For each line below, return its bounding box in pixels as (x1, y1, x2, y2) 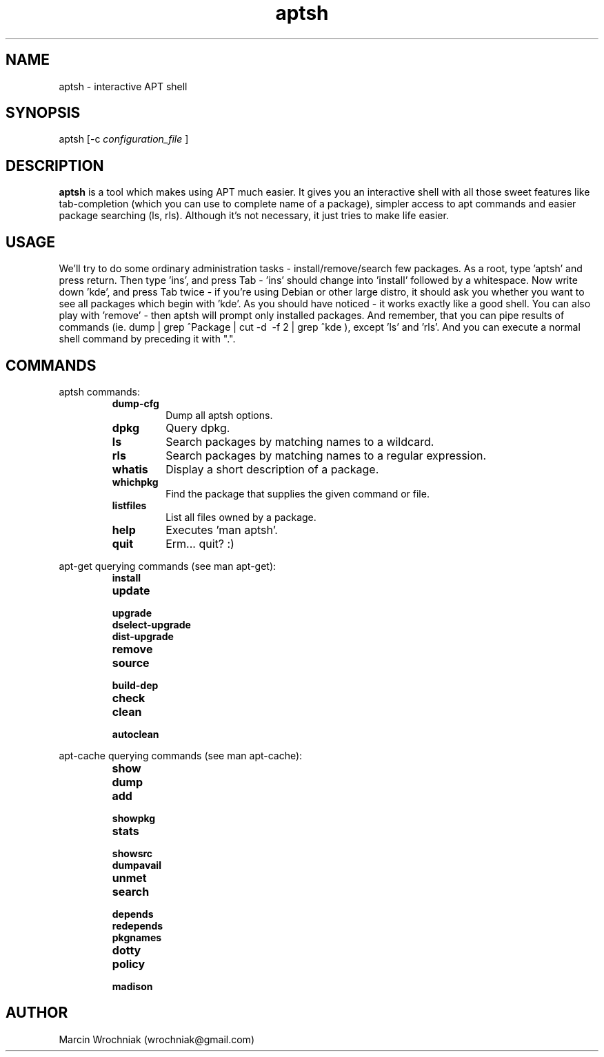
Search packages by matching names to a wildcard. (165, 434, 434, 449)
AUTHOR (6, 1004, 68, 1022)
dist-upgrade (112, 630, 174, 642)
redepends (112, 919, 163, 932)
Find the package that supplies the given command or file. (165, 487, 430, 500)
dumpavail (112, 859, 161, 871)
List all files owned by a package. (165, 511, 316, 523)
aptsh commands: (59, 385, 140, 398)
